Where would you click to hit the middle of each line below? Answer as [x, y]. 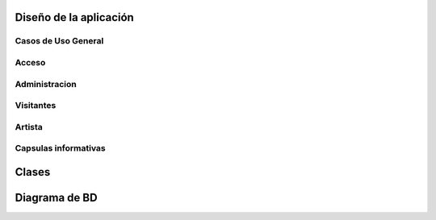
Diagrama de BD [56, 197]
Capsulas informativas [60, 148]
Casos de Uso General [59, 41]
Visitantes [36, 106]
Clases [33, 172]
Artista [29, 127]
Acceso [30, 62]
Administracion [46, 84]
